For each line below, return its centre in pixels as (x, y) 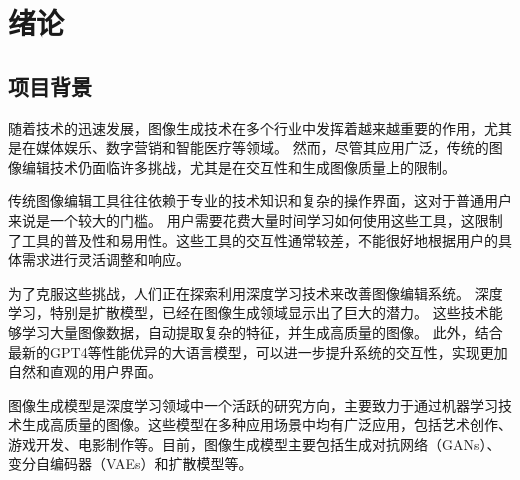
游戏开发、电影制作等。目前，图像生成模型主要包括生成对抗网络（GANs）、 (254, 443)
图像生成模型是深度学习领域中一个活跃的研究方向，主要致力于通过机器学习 (253, 404)
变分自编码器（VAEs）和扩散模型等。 (130, 463)
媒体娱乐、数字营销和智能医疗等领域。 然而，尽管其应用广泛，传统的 (262, 147)
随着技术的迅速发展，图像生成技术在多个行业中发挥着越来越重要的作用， (246, 127)
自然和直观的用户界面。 (85, 371)
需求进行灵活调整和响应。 (105, 259)
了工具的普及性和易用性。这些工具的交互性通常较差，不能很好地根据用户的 (253, 239)
